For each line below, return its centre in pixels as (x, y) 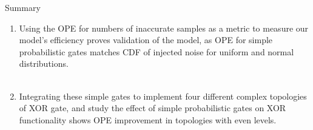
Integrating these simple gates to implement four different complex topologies (163, 96)
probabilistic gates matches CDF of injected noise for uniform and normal (156, 51)
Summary (23, 7)
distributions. (44, 63)
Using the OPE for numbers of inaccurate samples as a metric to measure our (164, 28)
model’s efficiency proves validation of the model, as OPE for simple (146, 40)
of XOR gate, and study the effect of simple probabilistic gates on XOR (153, 108)
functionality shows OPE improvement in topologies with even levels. (148, 119)
